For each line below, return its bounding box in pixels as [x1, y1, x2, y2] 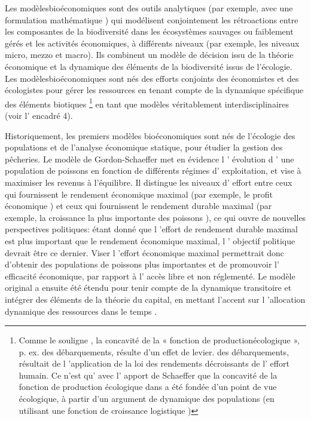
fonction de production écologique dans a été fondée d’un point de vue [19, 380, 277, 393]
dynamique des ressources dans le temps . [5, 305, 157, 317]
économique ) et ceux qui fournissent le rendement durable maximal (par [5, 199, 272, 212]
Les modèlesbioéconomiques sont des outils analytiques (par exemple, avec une [5, 2, 293, 14]
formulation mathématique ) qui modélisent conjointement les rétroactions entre [5, 13, 298, 26]
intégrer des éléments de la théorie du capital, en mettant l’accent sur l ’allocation [5, 293, 306, 305]
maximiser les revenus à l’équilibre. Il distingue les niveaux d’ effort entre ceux [5, 176, 292, 188]
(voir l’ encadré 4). [5, 109, 73, 121]
